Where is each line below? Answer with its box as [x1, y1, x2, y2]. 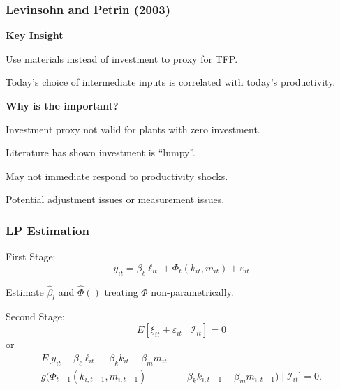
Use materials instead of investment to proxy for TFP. [6, 51, 238, 66]
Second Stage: [6, 308, 65, 323]
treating [104, 284, 138, 299]
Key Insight [6, 28, 64, 43]
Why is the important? [6, 98, 119, 112]
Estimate [6, 284, 44, 299]
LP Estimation [6, 221, 89, 239]
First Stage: [6, 249, 56, 264]
